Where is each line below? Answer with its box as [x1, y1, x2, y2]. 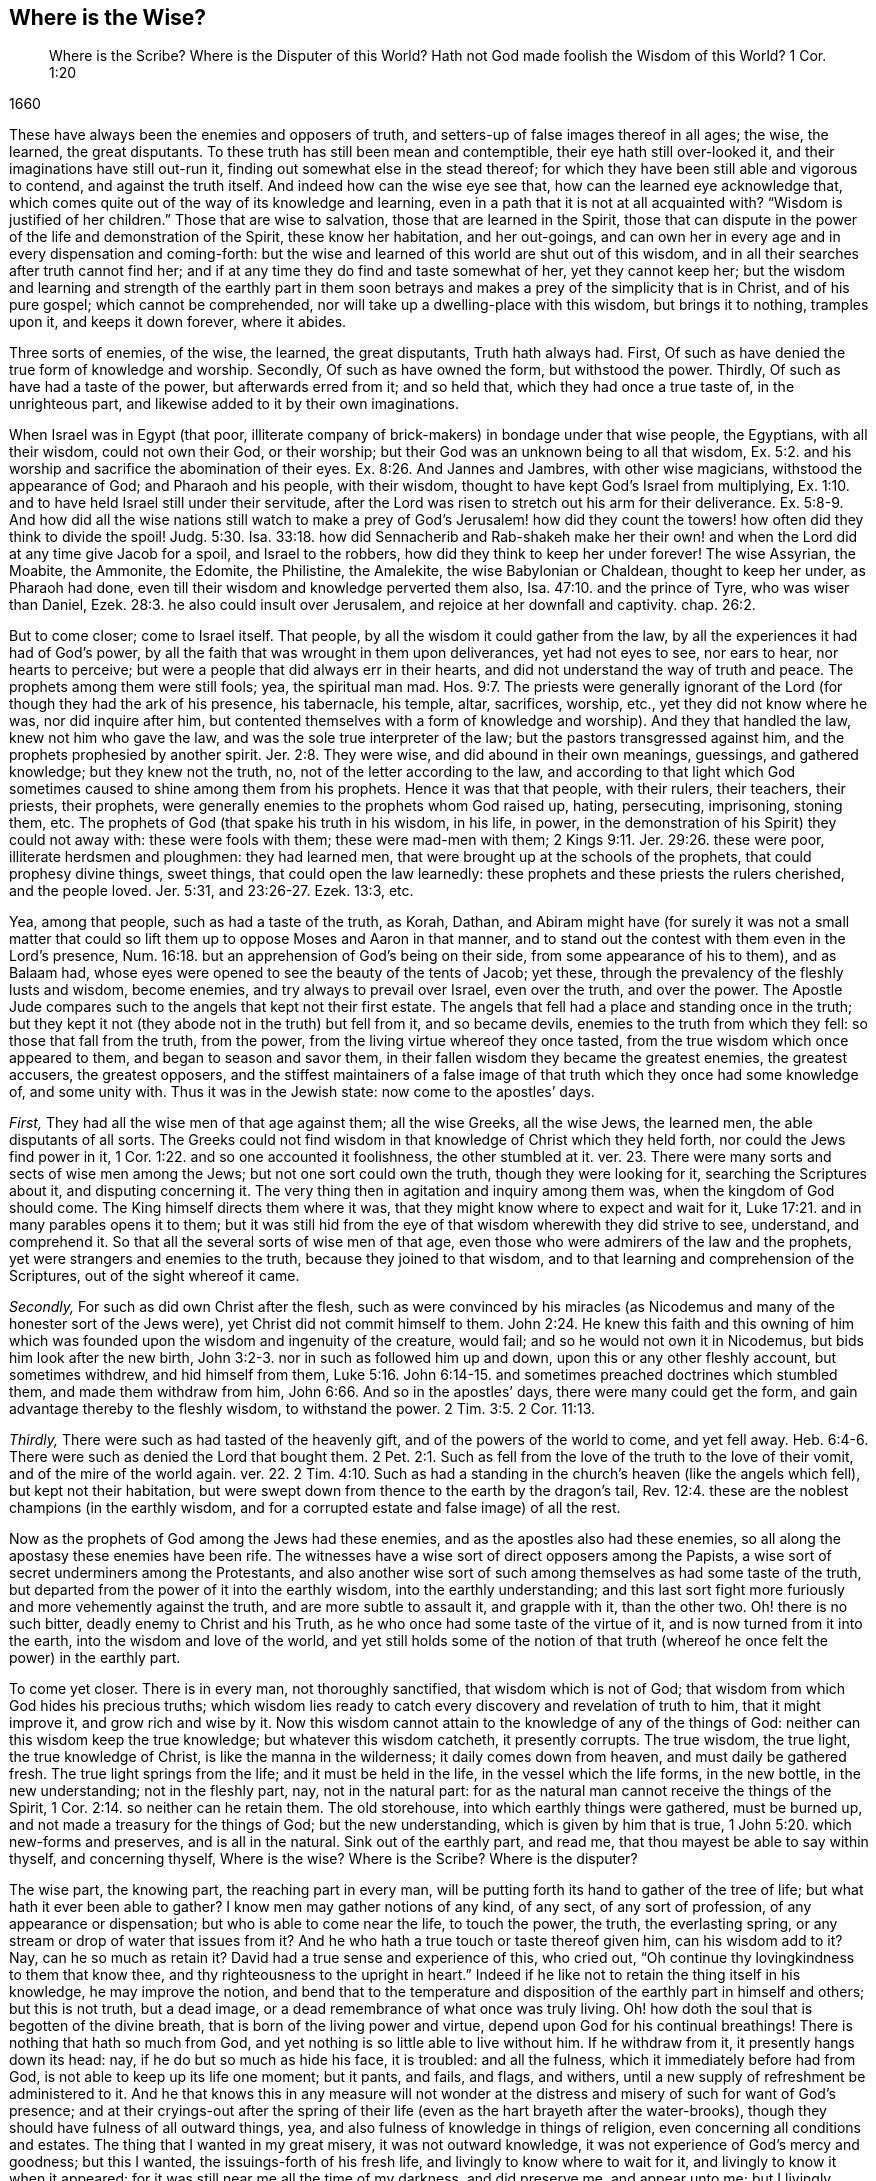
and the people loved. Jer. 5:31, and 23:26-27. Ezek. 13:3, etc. [9, 882, 414, 900]
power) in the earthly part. [9, 1649, 181, 1667]
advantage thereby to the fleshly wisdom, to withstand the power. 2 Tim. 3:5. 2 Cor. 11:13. [9, 1400, 596, 1418]
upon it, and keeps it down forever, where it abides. [9, 313, 347, 331]
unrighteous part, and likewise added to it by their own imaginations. [9, 395, 460, 413]
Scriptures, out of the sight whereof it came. [9, 1267, 300, 1285]
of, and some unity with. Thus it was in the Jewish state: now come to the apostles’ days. [9, 1083, 595, 1101]
